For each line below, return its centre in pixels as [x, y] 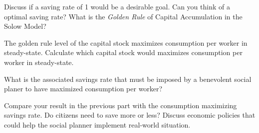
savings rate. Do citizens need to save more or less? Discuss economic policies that [130, 115]
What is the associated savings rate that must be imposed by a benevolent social [128, 79]
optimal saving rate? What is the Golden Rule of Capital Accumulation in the [123, 16]
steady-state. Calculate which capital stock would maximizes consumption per [123, 52]
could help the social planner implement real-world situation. [97, 124]
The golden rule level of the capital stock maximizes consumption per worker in [126, 42]
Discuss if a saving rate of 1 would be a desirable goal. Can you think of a [117, 6]
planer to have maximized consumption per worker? [83, 89]
